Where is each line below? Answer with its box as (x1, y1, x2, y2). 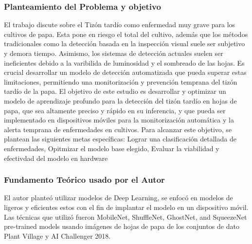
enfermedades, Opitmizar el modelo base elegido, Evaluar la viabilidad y (4, 143, 219, 153)
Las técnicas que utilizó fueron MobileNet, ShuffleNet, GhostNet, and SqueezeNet (4, 211, 247, 222)
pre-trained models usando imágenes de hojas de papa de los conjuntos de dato (4, 221, 239, 231)
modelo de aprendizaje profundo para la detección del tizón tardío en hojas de (4, 95, 237, 105)
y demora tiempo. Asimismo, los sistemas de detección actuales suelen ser (4, 48, 223, 58)
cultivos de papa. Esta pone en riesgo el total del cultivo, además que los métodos (4, 29, 248, 39)
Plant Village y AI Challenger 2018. (4, 230, 111, 241)
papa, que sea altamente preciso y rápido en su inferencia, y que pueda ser (4, 105, 226, 115)
